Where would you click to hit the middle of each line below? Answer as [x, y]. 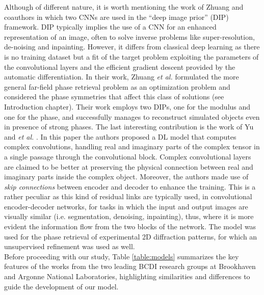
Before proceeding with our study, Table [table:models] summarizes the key [122, 256]
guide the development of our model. [61, 286]
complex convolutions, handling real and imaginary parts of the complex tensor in [132, 146]
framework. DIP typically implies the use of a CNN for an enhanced [110, 27]
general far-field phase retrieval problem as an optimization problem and [117, 86]
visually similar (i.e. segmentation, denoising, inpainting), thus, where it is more [129, 216]
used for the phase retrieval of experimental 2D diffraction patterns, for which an [131, 236]
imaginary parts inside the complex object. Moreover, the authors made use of [126, 177]
